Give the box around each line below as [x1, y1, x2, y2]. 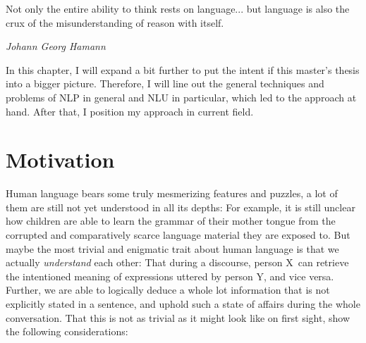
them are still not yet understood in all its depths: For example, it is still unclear [6, 199, 355, 214]
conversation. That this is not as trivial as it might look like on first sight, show [6, 310, 350, 325]
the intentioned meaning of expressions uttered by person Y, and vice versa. [6, 268, 334, 283]
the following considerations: [6, 324, 128, 339]
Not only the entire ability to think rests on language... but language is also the [6, 1, 350, 15]
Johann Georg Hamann [6, 39, 106, 54]
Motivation [6, 145, 115, 174]
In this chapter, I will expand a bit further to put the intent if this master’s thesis [6, 62, 360, 77]
